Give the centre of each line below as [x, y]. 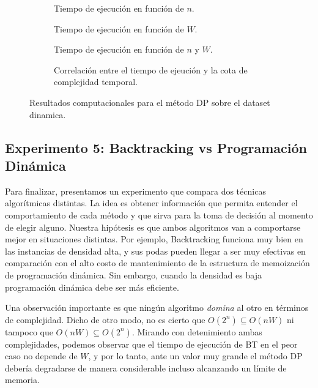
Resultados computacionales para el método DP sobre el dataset [150, 102]
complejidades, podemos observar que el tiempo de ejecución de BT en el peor [151, 344]
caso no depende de [41, 356]
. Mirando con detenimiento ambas [197, 331]
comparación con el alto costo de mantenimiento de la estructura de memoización [157, 263]
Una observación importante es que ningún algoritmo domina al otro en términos [157, 308]
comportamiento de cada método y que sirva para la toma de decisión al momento [159, 215]
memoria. [22, 380]
